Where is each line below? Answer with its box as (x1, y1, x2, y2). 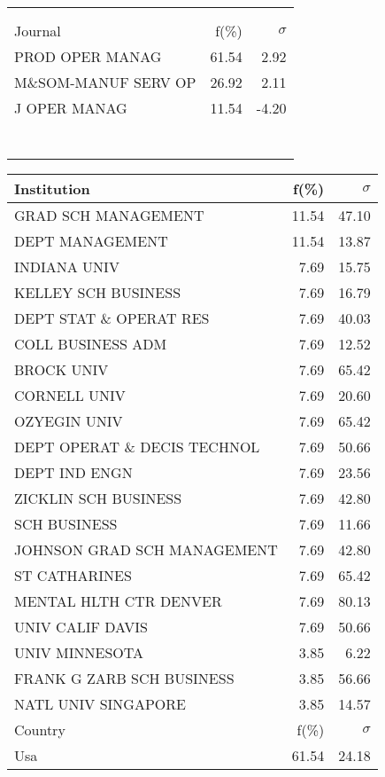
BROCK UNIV (14, 359, 109, 380)
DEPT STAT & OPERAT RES (14, 308, 210, 328)
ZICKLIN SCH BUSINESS (14, 488, 182, 508)
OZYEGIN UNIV (14, 411, 123, 431)
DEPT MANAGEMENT (14, 231, 168, 251)
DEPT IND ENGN (14, 462, 133, 483)
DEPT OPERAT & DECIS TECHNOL (14, 436, 260, 457)
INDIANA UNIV (14, 256, 119, 277)
